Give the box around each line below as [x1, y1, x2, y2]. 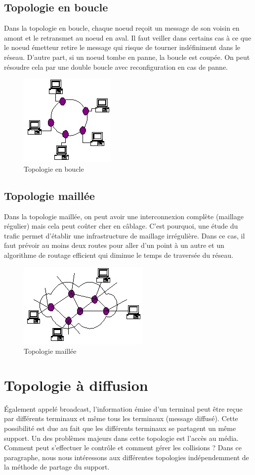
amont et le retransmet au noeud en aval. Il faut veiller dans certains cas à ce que [4, 32, 252, 43]
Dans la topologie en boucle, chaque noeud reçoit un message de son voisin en [4, 23, 240, 33]
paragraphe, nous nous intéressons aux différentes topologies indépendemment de [4, 452, 249, 462]
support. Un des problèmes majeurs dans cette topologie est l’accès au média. [4, 432, 239, 443]
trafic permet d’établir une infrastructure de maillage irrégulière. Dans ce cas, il [4, 230, 245, 240]
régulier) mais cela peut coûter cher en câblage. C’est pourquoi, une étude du [4, 221, 238, 231]
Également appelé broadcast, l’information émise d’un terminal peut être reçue [4, 403, 243, 414]
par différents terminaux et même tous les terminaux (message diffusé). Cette [4, 413, 238, 424]
